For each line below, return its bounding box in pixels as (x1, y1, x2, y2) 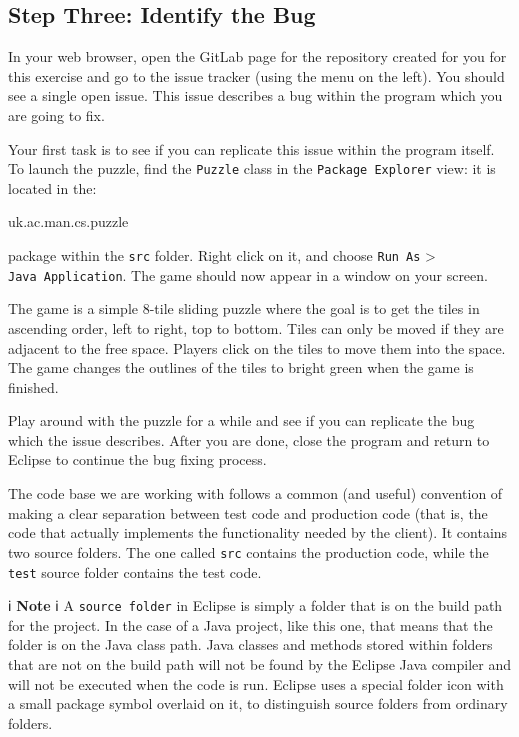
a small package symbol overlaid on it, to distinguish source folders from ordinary (8, 693, 508, 714)
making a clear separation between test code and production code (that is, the (8, 502, 488, 523)
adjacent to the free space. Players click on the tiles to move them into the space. (8, 337, 506, 358)
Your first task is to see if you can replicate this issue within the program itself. (8, 138, 495, 159)
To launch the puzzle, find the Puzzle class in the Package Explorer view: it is (8, 158, 496, 179)
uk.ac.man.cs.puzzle (8, 211, 129, 232)
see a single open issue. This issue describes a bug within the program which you (8, 85, 503, 106)
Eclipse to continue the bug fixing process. (8, 449, 267, 470)
